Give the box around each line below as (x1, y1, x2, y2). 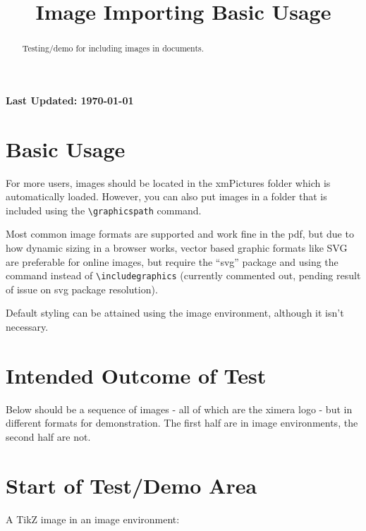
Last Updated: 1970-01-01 (6, 92, 134, 107)
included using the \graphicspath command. (6, 202, 202, 217)
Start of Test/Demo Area (6, 470, 257, 499)
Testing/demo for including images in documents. (22, 42, 205, 54)
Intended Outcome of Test (6, 360, 267, 389)
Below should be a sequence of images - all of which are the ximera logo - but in (6, 401, 353, 416)
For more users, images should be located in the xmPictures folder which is (6, 175, 331, 190)
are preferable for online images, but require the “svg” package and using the (6, 254, 338, 269)
